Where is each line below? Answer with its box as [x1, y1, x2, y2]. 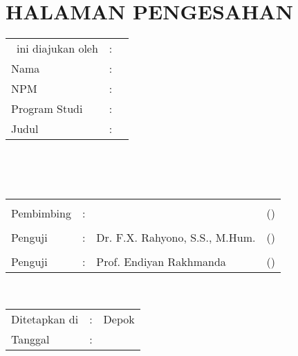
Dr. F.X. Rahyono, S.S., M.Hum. [96, 229, 256, 246]
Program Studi [11, 100, 83, 117]
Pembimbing [11, 205, 71, 222]
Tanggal [11, 330, 50, 347]
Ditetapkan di [11, 310, 79, 327]
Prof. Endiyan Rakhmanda [96, 253, 226, 270]
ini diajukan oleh [17, 40, 98, 57]
